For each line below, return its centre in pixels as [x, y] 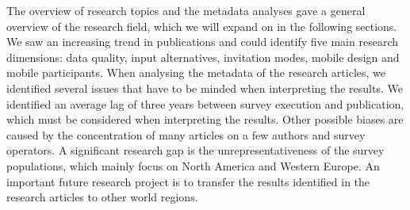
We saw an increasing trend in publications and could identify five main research [202, 42]
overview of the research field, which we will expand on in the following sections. [202, 26]
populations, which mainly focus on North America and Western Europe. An [193, 165]
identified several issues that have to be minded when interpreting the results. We [205, 88]
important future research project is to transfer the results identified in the [188, 181]
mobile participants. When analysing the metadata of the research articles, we [196, 73]
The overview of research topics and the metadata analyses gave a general [186, 10]
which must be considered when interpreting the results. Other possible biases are [205, 119]
